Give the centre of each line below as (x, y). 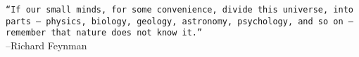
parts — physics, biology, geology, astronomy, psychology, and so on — (179, 21)
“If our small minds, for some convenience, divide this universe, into (179, 10)
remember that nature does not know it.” (104, 33)
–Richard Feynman (46, 45)
